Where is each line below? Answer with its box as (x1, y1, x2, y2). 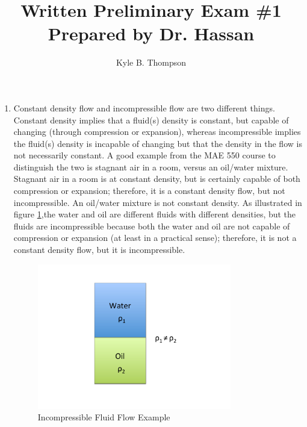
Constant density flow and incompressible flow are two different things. (13, 101, 275, 114)
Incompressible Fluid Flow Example (37, 411, 170, 423)
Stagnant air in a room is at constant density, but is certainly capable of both (13, 172, 300, 185)
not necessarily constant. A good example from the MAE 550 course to (13, 149, 276, 161)
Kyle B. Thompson (116, 56, 187, 69)
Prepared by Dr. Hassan (48, 21, 255, 46)
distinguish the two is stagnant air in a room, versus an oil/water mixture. (13, 160, 288, 173)
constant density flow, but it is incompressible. (13, 243, 185, 256)
